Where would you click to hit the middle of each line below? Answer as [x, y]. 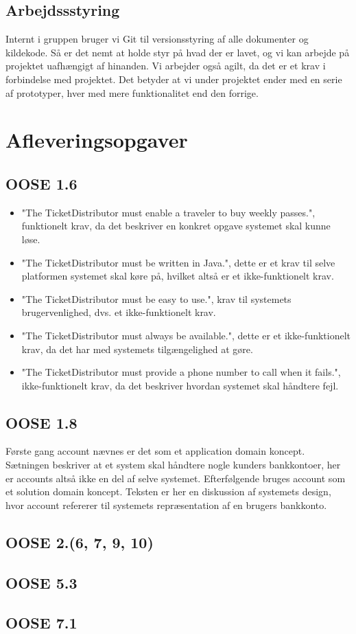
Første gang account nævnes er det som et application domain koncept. [155, 451]
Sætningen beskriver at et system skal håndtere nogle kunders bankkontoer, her [173, 465]
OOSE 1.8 [41, 422]
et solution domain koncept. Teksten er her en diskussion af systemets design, [168, 491]
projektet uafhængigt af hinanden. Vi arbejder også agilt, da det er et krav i [166, 66]
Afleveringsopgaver [97, 140]
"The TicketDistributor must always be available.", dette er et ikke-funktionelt [186, 335]
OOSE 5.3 [41, 582]
